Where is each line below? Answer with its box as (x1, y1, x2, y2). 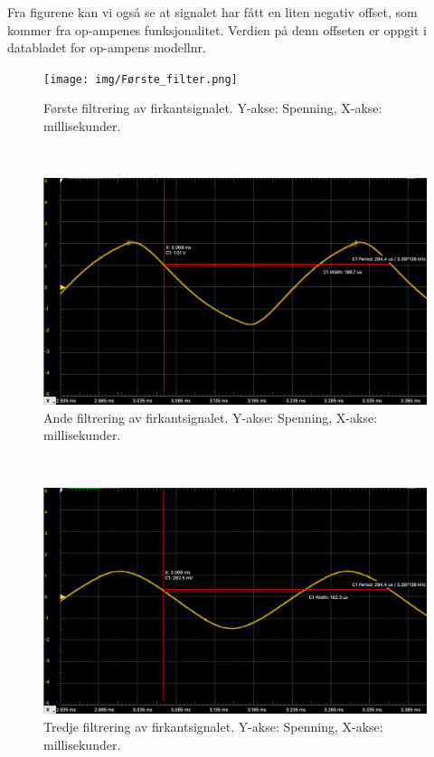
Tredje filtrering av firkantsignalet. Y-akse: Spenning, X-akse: (43, 717, 383, 736)
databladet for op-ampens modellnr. (7, 38, 206, 57)
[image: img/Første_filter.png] (43, 72, 238, 86)
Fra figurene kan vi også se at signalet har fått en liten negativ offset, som (7, 3, 418, 21)
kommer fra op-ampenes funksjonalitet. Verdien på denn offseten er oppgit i (7, 20, 427, 39)
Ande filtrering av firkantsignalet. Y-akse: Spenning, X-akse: (43, 407, 378, 426)
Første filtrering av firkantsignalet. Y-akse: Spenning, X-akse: (43, 98, 382, 117)
